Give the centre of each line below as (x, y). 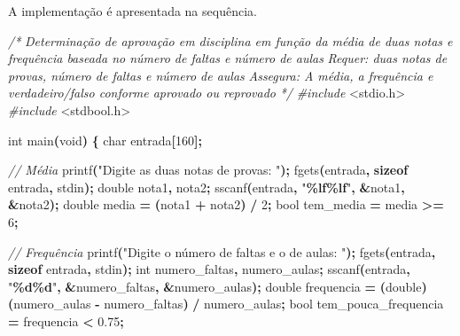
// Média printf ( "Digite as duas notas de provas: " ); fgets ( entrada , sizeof (208, 170)
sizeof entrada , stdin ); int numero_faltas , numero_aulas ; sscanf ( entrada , (209, 269)
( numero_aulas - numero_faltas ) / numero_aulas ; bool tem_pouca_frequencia (226, 304)
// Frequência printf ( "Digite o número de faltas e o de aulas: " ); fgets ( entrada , (222, 251)
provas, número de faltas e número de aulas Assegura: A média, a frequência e (221, 75)
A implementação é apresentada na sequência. (133, 11)
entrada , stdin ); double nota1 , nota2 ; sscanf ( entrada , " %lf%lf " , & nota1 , (207, 187)
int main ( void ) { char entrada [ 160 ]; (105, 140)
